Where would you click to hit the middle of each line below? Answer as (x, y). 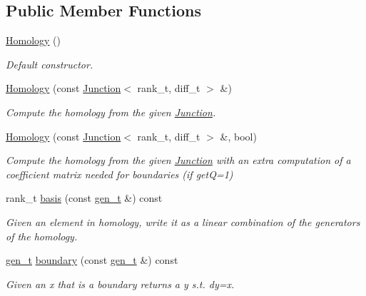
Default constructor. (50, 64)
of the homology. (42, 236)
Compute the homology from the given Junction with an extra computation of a (178, 160)
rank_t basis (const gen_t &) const (84, 198)
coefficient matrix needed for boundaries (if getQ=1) (120, 174)
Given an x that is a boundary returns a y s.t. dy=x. (120, 284)
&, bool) (238, 136)
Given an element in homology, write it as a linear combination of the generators (183, 221)
